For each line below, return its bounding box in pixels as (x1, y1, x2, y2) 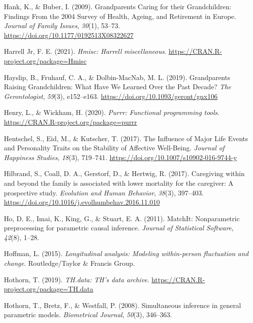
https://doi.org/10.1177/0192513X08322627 (4, 30, 134, 40)
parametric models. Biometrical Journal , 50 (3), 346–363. (4, 309, 172, 320)
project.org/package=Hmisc (4, 55, 87, 65)
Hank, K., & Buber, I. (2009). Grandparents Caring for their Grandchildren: (4, 1, 232, 11)
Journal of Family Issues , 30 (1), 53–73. (4, 20, 120, 31)
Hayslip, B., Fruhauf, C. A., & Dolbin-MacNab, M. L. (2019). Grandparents (4, 72, 230, 82)
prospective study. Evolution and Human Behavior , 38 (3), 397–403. (4, 187, 204, 197)
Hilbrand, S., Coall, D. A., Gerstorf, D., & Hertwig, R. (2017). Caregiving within (4, 168, 245, 178)
